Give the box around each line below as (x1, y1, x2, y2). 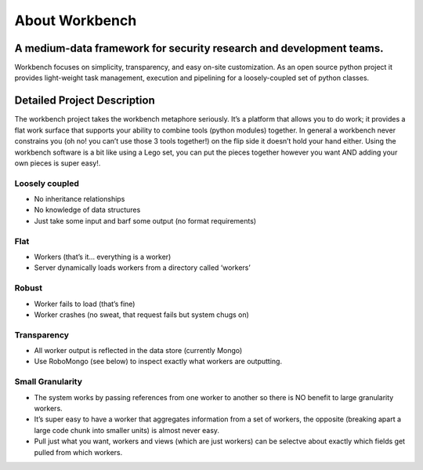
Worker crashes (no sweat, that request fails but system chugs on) (34, 310, 250, 319)
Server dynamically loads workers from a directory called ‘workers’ (34, 263, 251, 272)
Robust (14, 282, 43, 293)
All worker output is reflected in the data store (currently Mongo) (34, 346, 243, 355)
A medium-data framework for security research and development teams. (14, 42, 384, 55)
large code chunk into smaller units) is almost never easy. (34, 425, 219, 435)
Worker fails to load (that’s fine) (34, 299, 136, 308)
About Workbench (14, 12, 137, 29)
